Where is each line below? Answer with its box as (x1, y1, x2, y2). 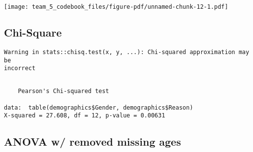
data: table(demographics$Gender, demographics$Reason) (4, 104, 193, 111)
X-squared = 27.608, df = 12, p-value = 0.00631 (4, 112, 165, 119)
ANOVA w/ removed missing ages (4, 133, 181, 149)
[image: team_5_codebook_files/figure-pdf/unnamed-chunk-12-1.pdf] (4, 3, 229, 10)
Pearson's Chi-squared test (18, 88, 109, 95)
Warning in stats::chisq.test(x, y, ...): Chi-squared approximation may (4, 48, 250, 56)
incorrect (4, 65, 36, 72)
